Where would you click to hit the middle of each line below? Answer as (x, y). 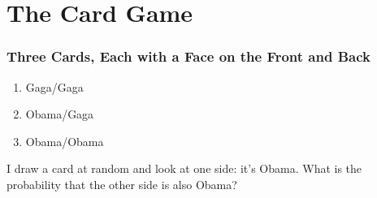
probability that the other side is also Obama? (122, 184)
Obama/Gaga (60, 114)
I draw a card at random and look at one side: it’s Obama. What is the (184, 168)
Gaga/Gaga (54, 86)
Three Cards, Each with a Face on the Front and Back (188, 56)
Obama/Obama (65, 141)
